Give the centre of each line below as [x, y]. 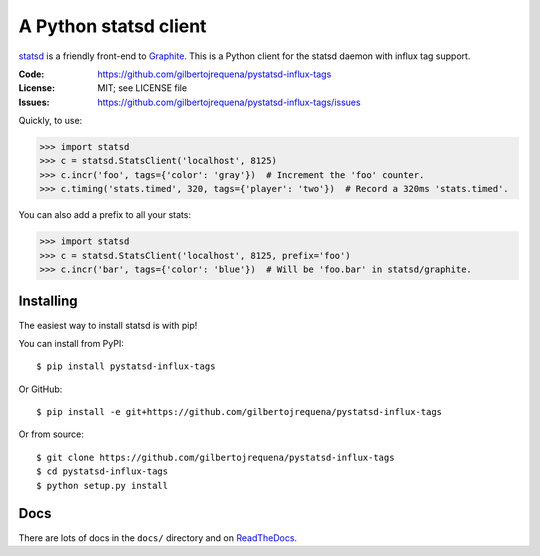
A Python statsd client [112, 26]
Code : [31, 74]
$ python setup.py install [102, 485]
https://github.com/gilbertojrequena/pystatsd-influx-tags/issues [229, 102]
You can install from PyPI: [71, 343]
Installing [48, 301]
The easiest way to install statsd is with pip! [108, 325]
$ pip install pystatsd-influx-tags [126, 366]
